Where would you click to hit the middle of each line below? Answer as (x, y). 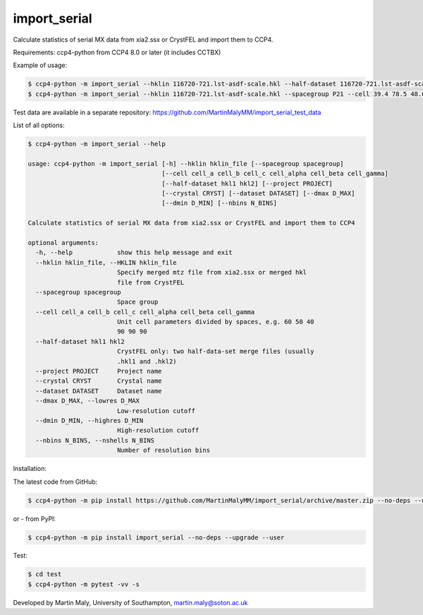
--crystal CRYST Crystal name (99, 381)
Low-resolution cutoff (156, 411)
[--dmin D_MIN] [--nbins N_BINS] (220, 203)
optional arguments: (63, 243)
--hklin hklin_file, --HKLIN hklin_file (106, 262)
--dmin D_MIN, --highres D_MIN (90, 420)
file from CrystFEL (151, 282)
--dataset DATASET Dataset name (99, 391)
